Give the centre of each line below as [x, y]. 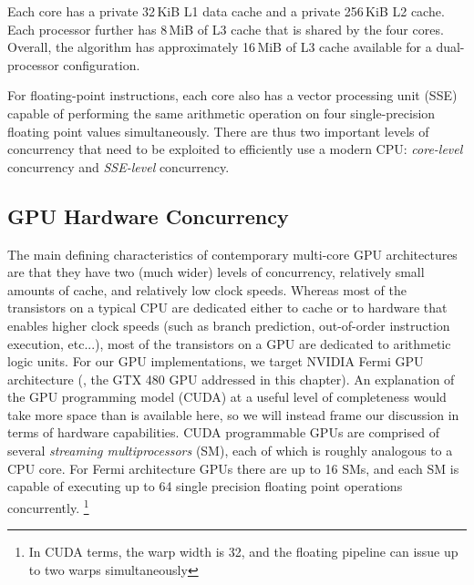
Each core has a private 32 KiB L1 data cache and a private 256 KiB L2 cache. [226, 11]
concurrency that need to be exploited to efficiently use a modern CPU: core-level [235, 149]
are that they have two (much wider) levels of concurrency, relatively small [216, 272]
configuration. [102, 64]
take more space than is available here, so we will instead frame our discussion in [233, 414]
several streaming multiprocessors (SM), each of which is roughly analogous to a [230, 451]
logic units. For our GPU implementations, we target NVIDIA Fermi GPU [216, 361]
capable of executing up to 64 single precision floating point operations [205, 486]
